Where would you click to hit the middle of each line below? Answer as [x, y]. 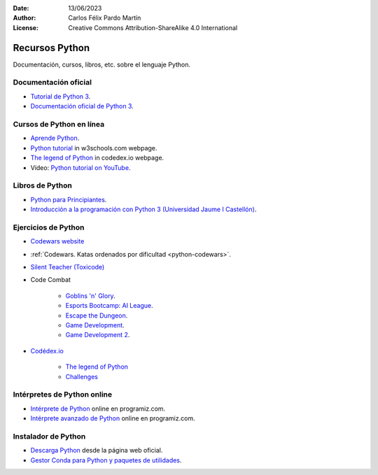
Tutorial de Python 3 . [61, 96]
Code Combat [51, 280]
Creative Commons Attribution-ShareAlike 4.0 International [153, 27]
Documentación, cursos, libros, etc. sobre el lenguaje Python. [102, 64]
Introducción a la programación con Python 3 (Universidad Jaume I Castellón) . [143, 209]
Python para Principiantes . [69, 199]
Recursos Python [51, 48]
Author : [24, 18]
